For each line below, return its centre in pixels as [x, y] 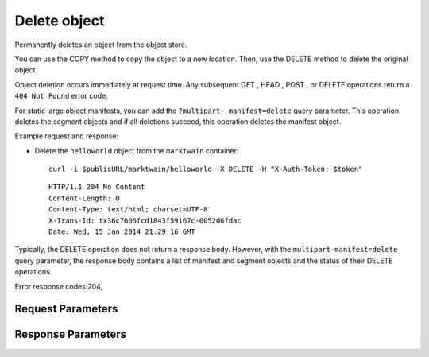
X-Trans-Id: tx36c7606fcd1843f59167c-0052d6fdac [145, 220]
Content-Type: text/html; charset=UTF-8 [128, 210]
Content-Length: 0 [85, 198]
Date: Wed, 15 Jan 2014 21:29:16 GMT [122, 232]
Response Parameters [71, 334]
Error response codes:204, [59, 286]
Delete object [60, 21]
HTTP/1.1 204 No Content [97, 187]
